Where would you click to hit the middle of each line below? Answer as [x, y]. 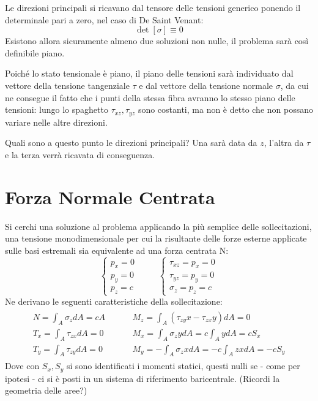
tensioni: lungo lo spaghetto [57, 109]
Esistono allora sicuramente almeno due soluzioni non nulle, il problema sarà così [157, 41]
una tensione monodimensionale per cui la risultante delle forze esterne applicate [156, 238]
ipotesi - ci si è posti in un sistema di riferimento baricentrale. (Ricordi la [142, 378]
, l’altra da [284, 143]
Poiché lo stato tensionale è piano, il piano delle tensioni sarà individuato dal [149, 73]
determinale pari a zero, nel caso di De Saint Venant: [104, 19]
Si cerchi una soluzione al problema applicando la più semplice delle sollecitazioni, [158, 226]
